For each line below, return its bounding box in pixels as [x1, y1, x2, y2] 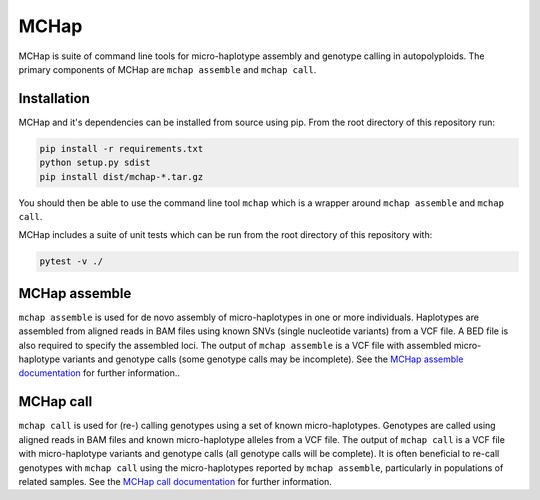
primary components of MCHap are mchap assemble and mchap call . [18, 63, 317, 75]
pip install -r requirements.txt [39, 143, 204, 154]
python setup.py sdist [39, 157, 151, 169]
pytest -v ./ [39, 256, 104, 267]
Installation [18, 90, 90, 107]
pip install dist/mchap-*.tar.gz [39, 171, 204, 182]
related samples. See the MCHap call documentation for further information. [18, 475, 332, 487]
